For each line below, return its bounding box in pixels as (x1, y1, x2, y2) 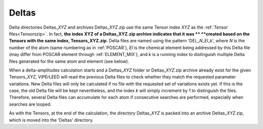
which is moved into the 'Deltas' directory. (9, 117, 94, 123)
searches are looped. (9, 101, 52, 107)
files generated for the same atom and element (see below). (9, 58, 129, 64)
